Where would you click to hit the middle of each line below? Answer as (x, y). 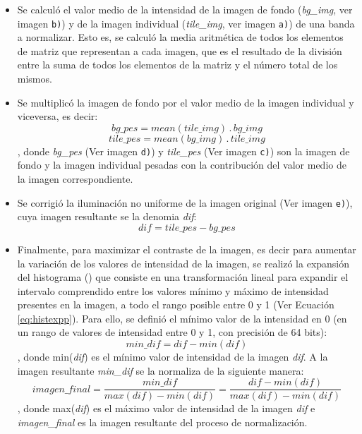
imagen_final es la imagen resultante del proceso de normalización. (162, 422)
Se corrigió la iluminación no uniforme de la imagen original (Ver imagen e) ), (185, 202)
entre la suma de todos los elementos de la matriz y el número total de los (177, 65)
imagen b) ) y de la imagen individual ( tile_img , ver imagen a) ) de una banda (186, 23)
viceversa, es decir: (58, 116)
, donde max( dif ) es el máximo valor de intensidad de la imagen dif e (166, 408)
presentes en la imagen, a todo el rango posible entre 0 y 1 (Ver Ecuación (176, 305)
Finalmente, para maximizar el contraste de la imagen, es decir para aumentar (187, 249)
